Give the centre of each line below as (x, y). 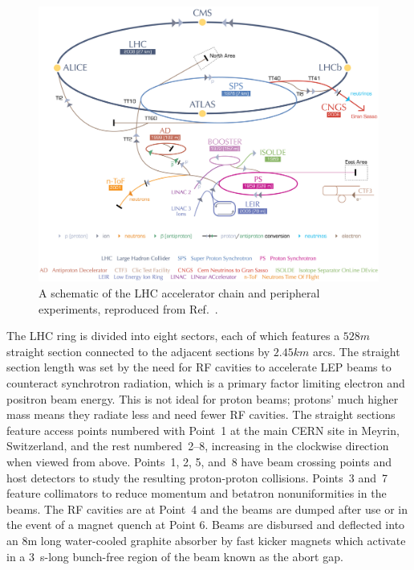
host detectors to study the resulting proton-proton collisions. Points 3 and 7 (197, 477)
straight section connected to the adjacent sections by (138, 351)
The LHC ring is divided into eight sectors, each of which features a (173, 336)
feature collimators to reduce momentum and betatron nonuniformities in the (197, 493)
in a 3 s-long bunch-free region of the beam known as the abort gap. (175, 556)
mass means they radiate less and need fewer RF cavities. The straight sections (201, 414)
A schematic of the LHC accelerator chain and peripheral (179, 293)
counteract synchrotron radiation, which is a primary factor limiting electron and (206, 382)
